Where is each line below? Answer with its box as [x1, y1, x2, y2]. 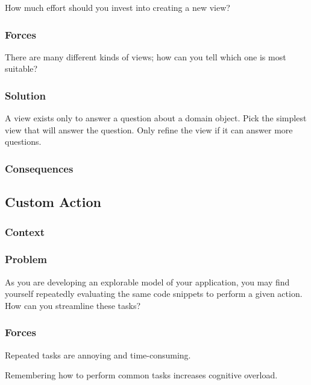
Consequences [5, 161, 74, 176]
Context [5, 224, 45, 239]
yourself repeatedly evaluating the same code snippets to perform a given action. [5, 287, 303, 300]
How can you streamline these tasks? [5, 299, 141, 311]
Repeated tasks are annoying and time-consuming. [5, 348, 191, 361]
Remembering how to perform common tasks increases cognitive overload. [5, 369, 278, 381]
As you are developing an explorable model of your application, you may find [5, 275, 290, 288]
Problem [5, 252, 47, 267]
